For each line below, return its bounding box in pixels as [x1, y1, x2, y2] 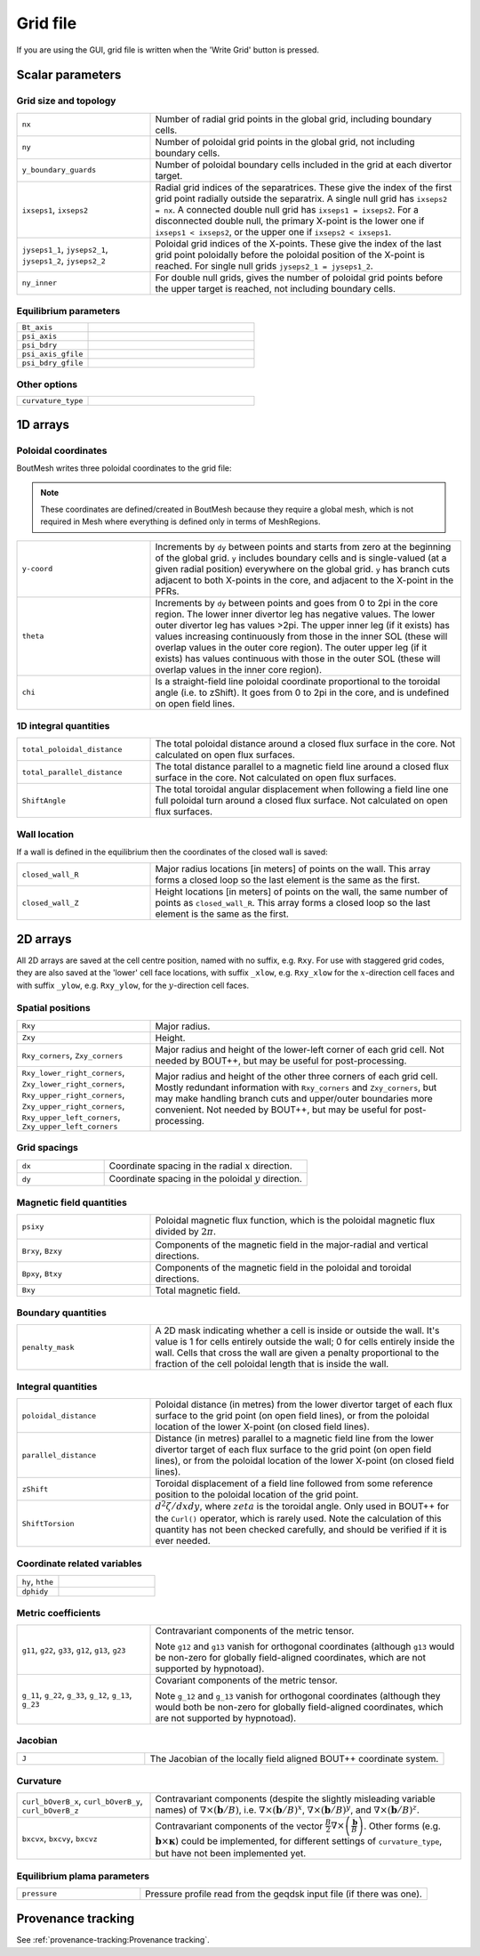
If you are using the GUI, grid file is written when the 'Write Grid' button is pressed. [16, 44, 320, 55]
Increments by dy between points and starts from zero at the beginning [155, 540, 452, 553]
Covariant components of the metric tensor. [155, 1674, 338, 1686]
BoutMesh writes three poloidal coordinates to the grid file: [16, 463, 232, 473]
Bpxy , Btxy [21, 1266, 62, 1279]
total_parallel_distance [21, 767, 123, 777]
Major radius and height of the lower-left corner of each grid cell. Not [155, 1043, 444, 1055]
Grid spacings [16, 1142, 79, 1154]
